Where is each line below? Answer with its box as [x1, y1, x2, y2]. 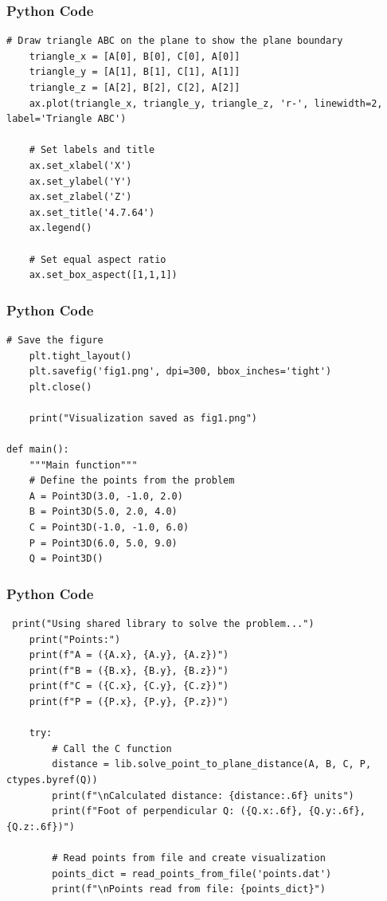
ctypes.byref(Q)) [6, 774, 98, 785]
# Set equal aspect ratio [29, 253, 166, 265]
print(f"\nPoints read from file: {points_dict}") [52, 883, 326, 895]
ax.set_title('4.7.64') [29, 206, 155, 218]
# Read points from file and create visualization [52, 852, 326, 864]
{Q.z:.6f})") [6, 821, 75, 832]
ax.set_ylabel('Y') [29, 175, 132, 187]
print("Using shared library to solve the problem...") [12, 618, 315, 630]
